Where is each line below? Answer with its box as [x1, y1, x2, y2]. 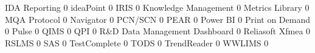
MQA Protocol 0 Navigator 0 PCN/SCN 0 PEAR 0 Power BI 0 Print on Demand [5, 13, 311, 25]
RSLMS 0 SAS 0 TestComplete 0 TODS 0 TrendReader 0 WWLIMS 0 [5, 36, 269, 49]
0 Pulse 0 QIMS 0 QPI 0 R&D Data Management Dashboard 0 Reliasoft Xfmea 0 [5, 25, 311, 37]
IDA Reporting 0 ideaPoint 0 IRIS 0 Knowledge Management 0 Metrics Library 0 [5, 1, 310, 13]
